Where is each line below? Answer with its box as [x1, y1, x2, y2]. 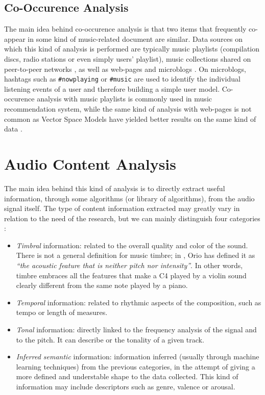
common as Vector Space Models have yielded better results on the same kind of [4, 113, 256, 124]
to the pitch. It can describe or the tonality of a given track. [16, 334, 204, 345]
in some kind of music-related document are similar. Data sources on [28, 33, 243, 44]
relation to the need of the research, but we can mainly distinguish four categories [4, 213, 260, 223]
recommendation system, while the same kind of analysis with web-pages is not [4, 103, 252, 114]
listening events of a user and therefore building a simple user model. [4, 83, 220, 94]
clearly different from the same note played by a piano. [16, 280, 188, 291]
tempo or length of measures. [16, 307, 108, 318]
